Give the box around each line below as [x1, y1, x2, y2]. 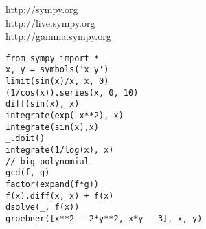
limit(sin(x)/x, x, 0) [5, 76, 109, 87]
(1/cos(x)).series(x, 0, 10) [5, 87, 139, 98]
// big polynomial [5, 156, 89, 166]
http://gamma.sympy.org [5, 29, 111, 43]
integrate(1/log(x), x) [5, 145, 114, 155]
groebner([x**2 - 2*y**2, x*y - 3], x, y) [5, 213, 203, 223]
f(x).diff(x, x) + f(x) [5, 190, 114, 201]
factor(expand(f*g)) [5, 179, 100, 189]
